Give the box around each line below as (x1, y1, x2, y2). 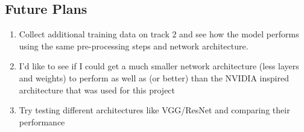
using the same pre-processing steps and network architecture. (19, 39, 249, 52)
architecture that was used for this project (19, 83, 176, 96)
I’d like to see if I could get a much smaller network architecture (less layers (19, 60, 299, 72)
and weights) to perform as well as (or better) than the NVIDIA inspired (19, 71, 289, 84)
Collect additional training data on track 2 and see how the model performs (19, 28, 299, 40)
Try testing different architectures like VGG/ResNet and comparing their (19, 104, 290, 116)
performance (19, 115, 65, 128)
